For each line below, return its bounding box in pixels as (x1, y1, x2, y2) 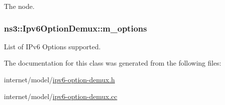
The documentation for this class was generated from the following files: (4, 58, 222, 68)
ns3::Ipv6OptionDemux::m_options (4, 22, 147, 34)
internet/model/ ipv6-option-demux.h (4, 74, 115, 84)
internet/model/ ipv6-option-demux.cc (4, 91, 117, 101)
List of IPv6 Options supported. (4, 41, 101, 51)
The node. (4, 1, 35, 11)
